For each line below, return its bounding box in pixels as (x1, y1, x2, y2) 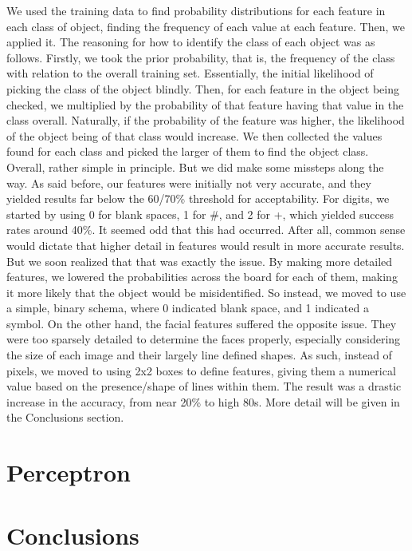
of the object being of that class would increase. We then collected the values (6, 127, 383, 144)
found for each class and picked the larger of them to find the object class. (6, 143, 369, 160)
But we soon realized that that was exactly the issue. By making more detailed (6, 252, 393, 269)
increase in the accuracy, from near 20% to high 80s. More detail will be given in (6, 393, 400, 410)
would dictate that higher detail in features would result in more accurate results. (6, 236, 405, 253)
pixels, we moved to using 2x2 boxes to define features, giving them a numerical (6, 362, 396, 379)
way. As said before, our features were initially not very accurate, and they (6, 174, 371, 191)
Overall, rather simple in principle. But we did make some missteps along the (6, 158, 384, 175)
